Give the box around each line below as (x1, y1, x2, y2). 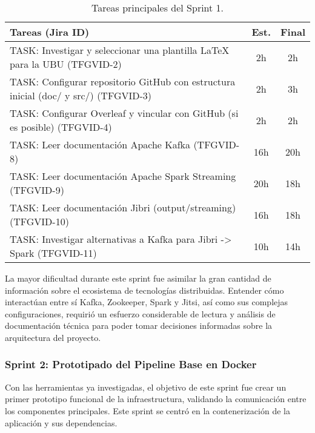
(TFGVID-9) (10, 183, 64, 197)
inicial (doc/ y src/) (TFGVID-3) (10, 88, 152, 102)
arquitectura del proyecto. (5, 331, 101, 343)
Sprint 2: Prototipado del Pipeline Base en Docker (5, 357, 257, 372)
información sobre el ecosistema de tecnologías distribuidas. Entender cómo (5, 283, 284, 296)
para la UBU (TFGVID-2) (10, 57, 122, 71)
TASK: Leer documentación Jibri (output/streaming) (10, 200, 236, 214)
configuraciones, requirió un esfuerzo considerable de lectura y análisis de (5, 307, 276, 320)
